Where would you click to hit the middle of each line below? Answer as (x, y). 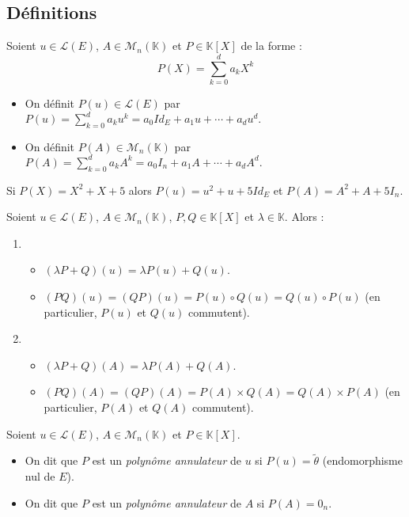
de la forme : (271, 46)
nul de (40, 476)
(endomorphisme (362, 460)
